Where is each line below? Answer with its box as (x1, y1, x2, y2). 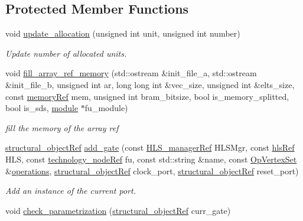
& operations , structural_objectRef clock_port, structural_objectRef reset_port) (5, 164, 299, 177)
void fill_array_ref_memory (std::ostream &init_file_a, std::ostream (5, 67, 257, 79)
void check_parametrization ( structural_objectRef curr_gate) (5, 204, 231, 216)
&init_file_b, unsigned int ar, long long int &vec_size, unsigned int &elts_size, (5, 78, 295, 90)
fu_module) (84, 102, 128, 114)
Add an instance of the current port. (5, 184, 136, 197)
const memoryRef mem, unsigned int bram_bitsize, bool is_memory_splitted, (5, 90, 289, 102)
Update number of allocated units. (5, 47, 127, 59)
